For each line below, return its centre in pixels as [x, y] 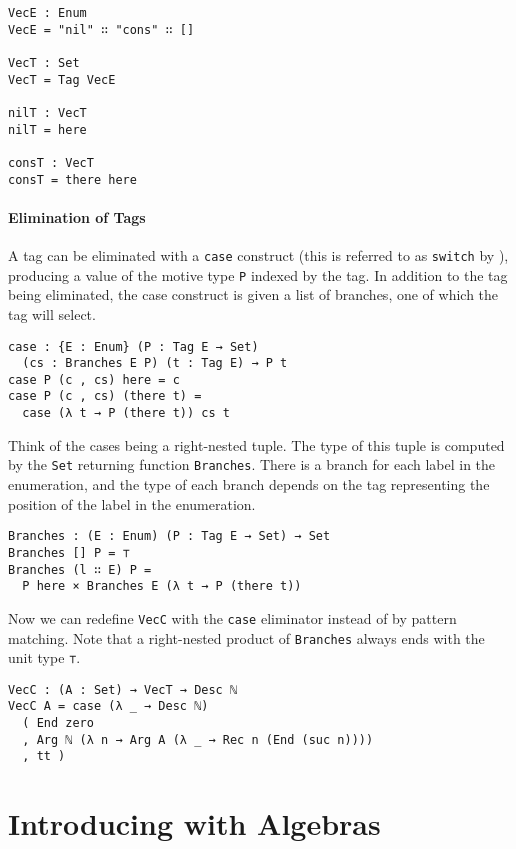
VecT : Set [44, 62]
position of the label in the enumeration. [132, 503]
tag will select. [52, 313]
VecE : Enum [47, 13]
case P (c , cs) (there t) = [105, 396]
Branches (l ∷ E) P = [80, 569]
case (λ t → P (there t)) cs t [126, 413]
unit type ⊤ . [44, 657]
